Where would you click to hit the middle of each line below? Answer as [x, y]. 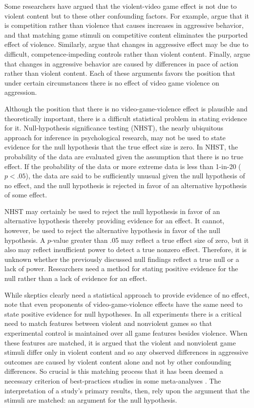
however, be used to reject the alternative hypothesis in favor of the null [112, 230]
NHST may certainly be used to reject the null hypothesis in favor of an [112, 211]
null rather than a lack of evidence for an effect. [76, 278]
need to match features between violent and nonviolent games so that [108, 323]
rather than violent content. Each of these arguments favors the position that [120, 73]
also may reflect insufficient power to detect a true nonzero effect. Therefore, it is [126, 249]
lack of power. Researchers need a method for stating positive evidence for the [121, 268]
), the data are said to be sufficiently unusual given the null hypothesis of [135, 176]
